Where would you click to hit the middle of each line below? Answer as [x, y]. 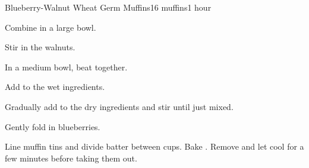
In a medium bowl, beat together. [66, 67]
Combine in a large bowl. [51, 27]
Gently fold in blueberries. [53, 126]
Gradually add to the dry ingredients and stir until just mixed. [119, 106]
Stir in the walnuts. [40, 47]
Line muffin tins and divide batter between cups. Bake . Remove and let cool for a [154, 146]
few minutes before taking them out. [71, 158]
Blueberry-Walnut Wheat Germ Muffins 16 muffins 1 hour [108, 7]
